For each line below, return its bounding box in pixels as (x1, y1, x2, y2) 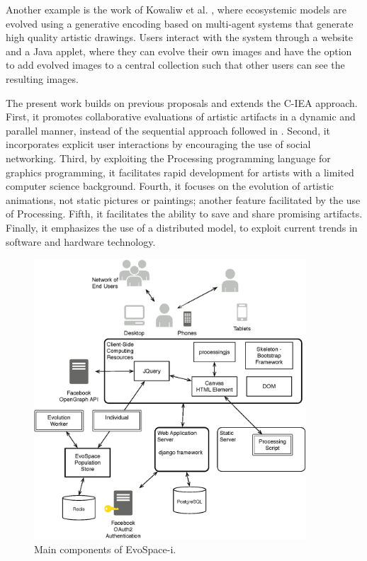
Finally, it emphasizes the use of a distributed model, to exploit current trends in (6, 220, 358, 234)
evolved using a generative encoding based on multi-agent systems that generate (6, 16, 354, 30)
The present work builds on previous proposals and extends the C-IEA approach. (6, 95, 358, 110)
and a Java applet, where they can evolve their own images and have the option (6, 43, 352, 58)
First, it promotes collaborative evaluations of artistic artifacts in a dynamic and (6, 109, 356, 124)
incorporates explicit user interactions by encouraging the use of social (6, 137, 311, 152)
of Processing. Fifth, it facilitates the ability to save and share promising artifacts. (6, 206, 363, 221)
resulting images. (6, 71, 79, 86)
